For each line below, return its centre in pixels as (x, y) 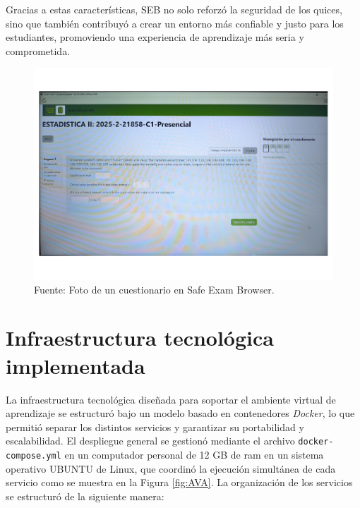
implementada (76, 365)
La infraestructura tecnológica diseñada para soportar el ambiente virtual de (171, 399)
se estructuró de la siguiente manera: (85, 496)
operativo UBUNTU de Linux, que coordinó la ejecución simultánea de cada (171, 468)
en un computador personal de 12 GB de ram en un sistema (194, 454)
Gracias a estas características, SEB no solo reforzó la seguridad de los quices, (174, 9)
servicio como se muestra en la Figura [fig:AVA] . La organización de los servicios (179, 482)
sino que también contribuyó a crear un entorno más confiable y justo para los (175, 23)
